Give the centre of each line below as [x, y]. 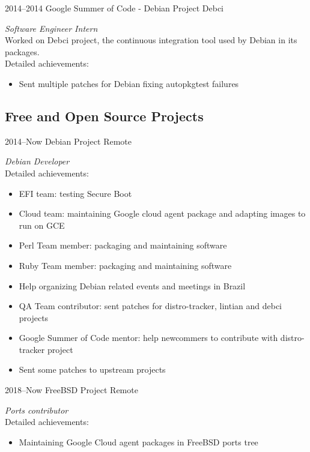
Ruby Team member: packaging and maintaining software [125, 265]
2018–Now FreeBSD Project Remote [71, 390]
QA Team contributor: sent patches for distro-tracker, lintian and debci [150, 306]
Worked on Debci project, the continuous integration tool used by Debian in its [151, 40]
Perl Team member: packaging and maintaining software [123, 245]
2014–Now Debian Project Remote [68, 141]
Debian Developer [37, 161]
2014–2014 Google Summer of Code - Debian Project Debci [114, 8]
